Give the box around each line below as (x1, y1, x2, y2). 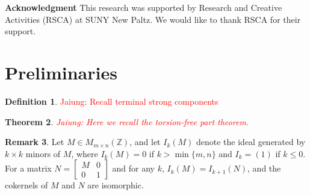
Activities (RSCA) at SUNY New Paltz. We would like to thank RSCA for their (5, 13, 301, 25)
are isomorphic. (87, 179, 144, 191)
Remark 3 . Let (5, 135, 64, 148)
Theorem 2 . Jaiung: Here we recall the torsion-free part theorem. (5, 115, 249, 128)
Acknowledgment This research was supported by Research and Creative (5, 1, 282, 13)
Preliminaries (5, 60, 117, 84)
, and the (247, 162, 281, 175)
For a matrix (5, 162, 52, 175)
